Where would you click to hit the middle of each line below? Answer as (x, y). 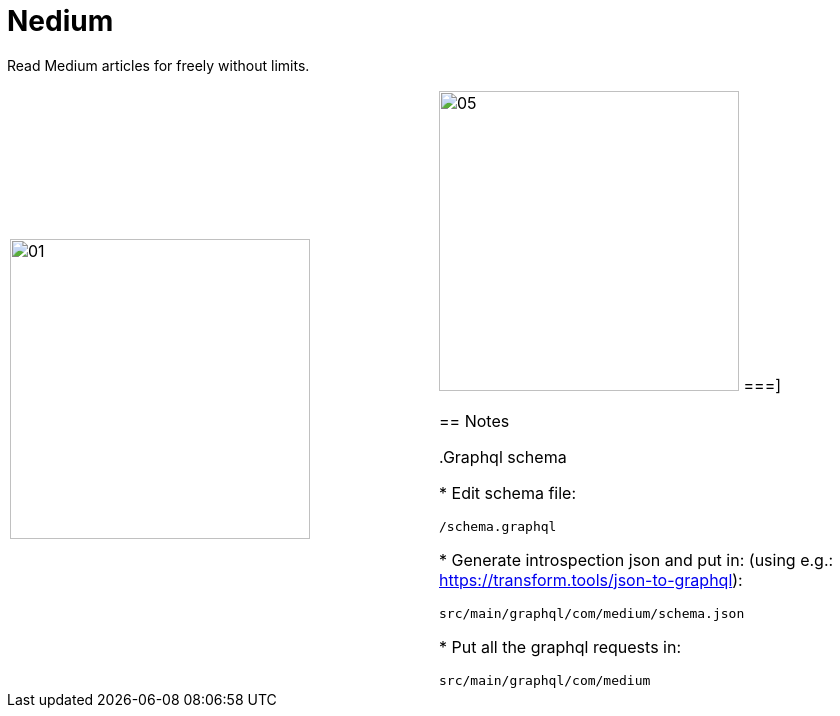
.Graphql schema (503, 456)
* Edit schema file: (508, 492)
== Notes (474, 420)
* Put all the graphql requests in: (560, 646)
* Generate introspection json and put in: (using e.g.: (636, 559)
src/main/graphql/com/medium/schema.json (592, 613)
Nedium (60, 21)
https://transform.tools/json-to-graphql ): (591, 579)
